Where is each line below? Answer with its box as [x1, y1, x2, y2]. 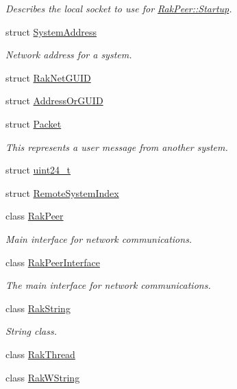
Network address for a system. [5, 47, 132, 62]
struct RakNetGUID [5, 70, 91, 84]
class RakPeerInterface [5, 255, 100, 269]
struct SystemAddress [5, 24, 97, 38]
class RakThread [5, 346, 75, 361]
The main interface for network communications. [5, 278, 211, 292]
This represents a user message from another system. [5, 139, 228, 154]
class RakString [5, 300, 71, 315]
